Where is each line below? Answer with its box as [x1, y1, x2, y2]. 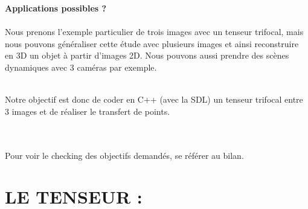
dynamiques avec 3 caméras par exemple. [5, 60, 157, 73]
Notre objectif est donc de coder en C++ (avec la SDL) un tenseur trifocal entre [5, 93, 303, 106]
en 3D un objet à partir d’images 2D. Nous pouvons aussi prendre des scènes [5, 49, 289, 62]
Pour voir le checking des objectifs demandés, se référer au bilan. [5, 149, 244, 161]
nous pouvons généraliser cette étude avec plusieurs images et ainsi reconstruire [5, 37, 299, 50]
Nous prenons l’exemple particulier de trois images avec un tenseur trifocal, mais [5, 25, 304, 38]
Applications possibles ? [5, 2, 107, 14]
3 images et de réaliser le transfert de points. [5, 104, 170, 117]
